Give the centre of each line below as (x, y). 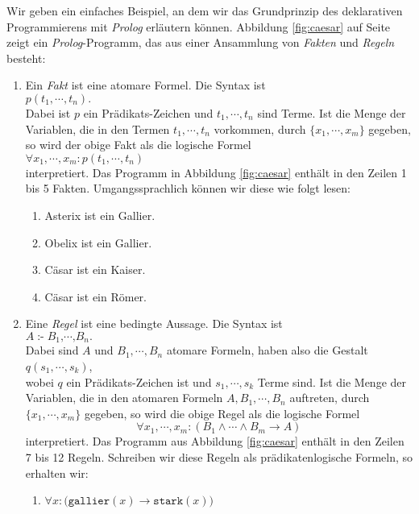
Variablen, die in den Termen (97, 128)
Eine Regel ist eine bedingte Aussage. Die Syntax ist (154, 323)
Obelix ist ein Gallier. (98, 242)
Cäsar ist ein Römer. (95, 296)
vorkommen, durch (260, 128)
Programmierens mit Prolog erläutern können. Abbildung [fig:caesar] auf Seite (199, 26)
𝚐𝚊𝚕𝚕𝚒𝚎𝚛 (89, 502)
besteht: (26, 58)
